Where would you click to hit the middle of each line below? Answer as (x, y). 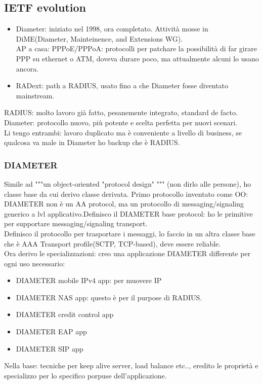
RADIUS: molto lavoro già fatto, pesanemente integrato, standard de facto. (121, 112)
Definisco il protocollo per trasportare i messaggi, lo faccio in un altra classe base (130, 233)
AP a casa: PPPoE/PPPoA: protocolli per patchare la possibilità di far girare (136, 48)
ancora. (27, 68)
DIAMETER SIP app (50, 348)
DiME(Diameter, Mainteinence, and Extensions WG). (99, 38)
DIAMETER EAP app (51, 331)
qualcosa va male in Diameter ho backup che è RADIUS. (92, 142)
